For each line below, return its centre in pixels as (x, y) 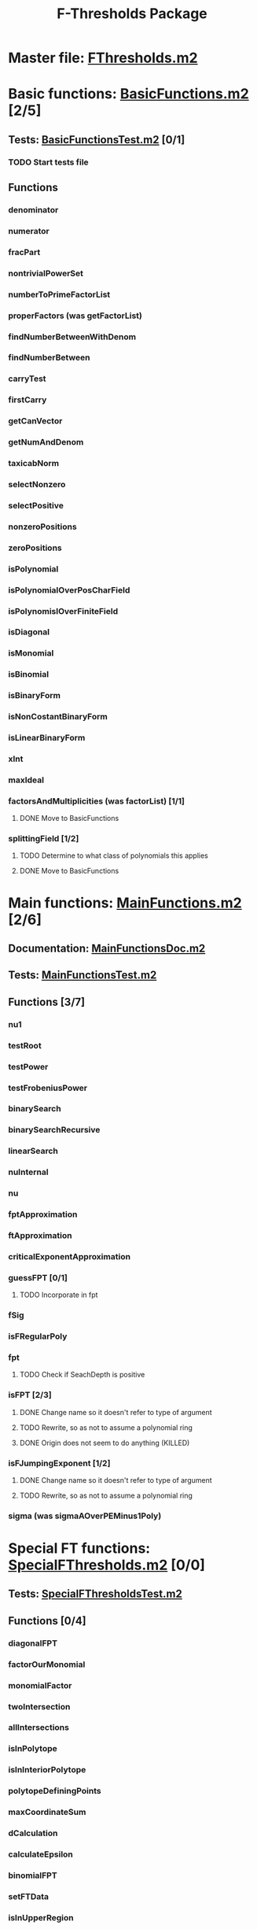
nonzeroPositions (42, 527)
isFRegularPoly (38, 1336)
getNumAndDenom (46, 442)
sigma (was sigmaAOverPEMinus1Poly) (85, 1516)
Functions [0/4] (47, 1621)
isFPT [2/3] (30, 1395)
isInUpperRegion (41, 1917)
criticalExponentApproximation (70, 1256)
